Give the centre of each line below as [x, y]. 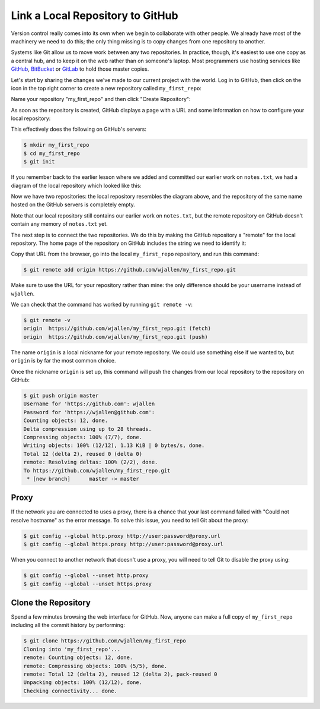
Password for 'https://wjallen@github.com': [89, 412]
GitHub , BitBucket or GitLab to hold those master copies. [80, 69]
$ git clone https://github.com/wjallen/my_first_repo [105, 641]
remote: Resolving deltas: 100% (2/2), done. [91, 462]
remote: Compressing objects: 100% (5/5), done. [95, 666]
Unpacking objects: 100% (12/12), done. [83, 683]
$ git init [39, 162]
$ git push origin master [61, 396]
